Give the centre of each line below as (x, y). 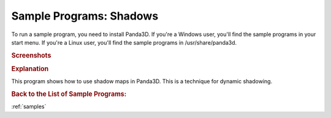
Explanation (30, 68)
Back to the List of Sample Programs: (69, 94)
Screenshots (31, 55)
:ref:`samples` (29, 106)
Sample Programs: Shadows (85, 16)
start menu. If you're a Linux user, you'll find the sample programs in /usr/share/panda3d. (124, 42)
